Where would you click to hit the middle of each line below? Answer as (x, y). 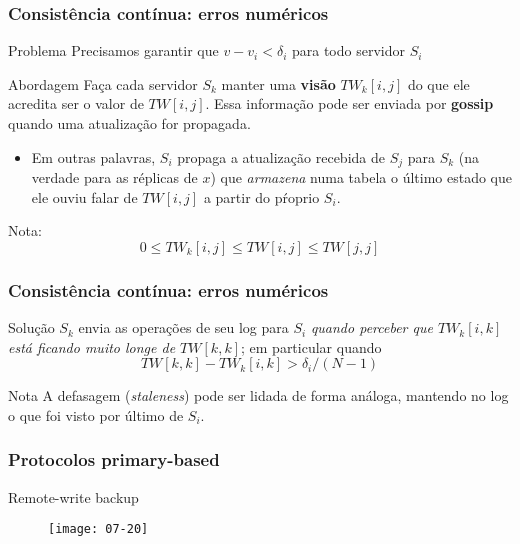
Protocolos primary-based (114, 459)
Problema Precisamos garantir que (113, 50)
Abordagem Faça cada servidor (103, 83)
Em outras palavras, (93, 156)
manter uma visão (278, 83)
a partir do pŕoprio (261, 196)
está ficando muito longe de (92, 346)
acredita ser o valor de (76, 103)
